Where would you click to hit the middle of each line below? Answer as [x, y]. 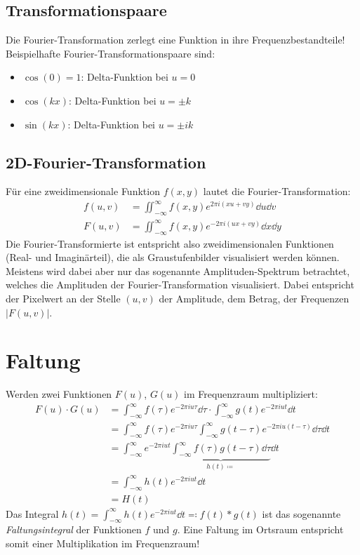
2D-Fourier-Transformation [106, 162]
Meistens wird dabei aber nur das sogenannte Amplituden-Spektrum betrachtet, [178, 270]
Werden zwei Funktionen [59, 394]
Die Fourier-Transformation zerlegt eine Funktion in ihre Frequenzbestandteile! [175, 40]
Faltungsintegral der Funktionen [74, 529]
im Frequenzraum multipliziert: [251, 394]
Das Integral [32, 513]
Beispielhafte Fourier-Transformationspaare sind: [111, 53]
